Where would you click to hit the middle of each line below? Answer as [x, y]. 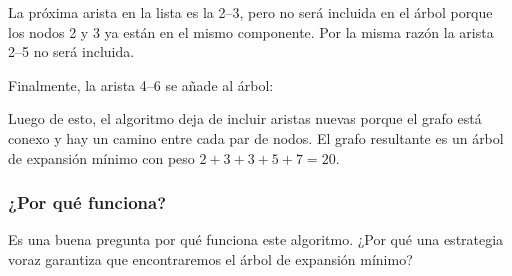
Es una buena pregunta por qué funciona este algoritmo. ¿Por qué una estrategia [256, 239]
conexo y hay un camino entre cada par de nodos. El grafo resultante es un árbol [256, 137]
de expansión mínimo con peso [101, 157]
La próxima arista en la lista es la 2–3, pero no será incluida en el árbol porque [250, 12]
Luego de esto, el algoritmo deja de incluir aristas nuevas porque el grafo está [245, 118]
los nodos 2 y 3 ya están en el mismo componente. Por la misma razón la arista [251, 31]
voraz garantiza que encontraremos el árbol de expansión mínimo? [210, 258]
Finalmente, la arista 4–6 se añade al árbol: [141, 84]
